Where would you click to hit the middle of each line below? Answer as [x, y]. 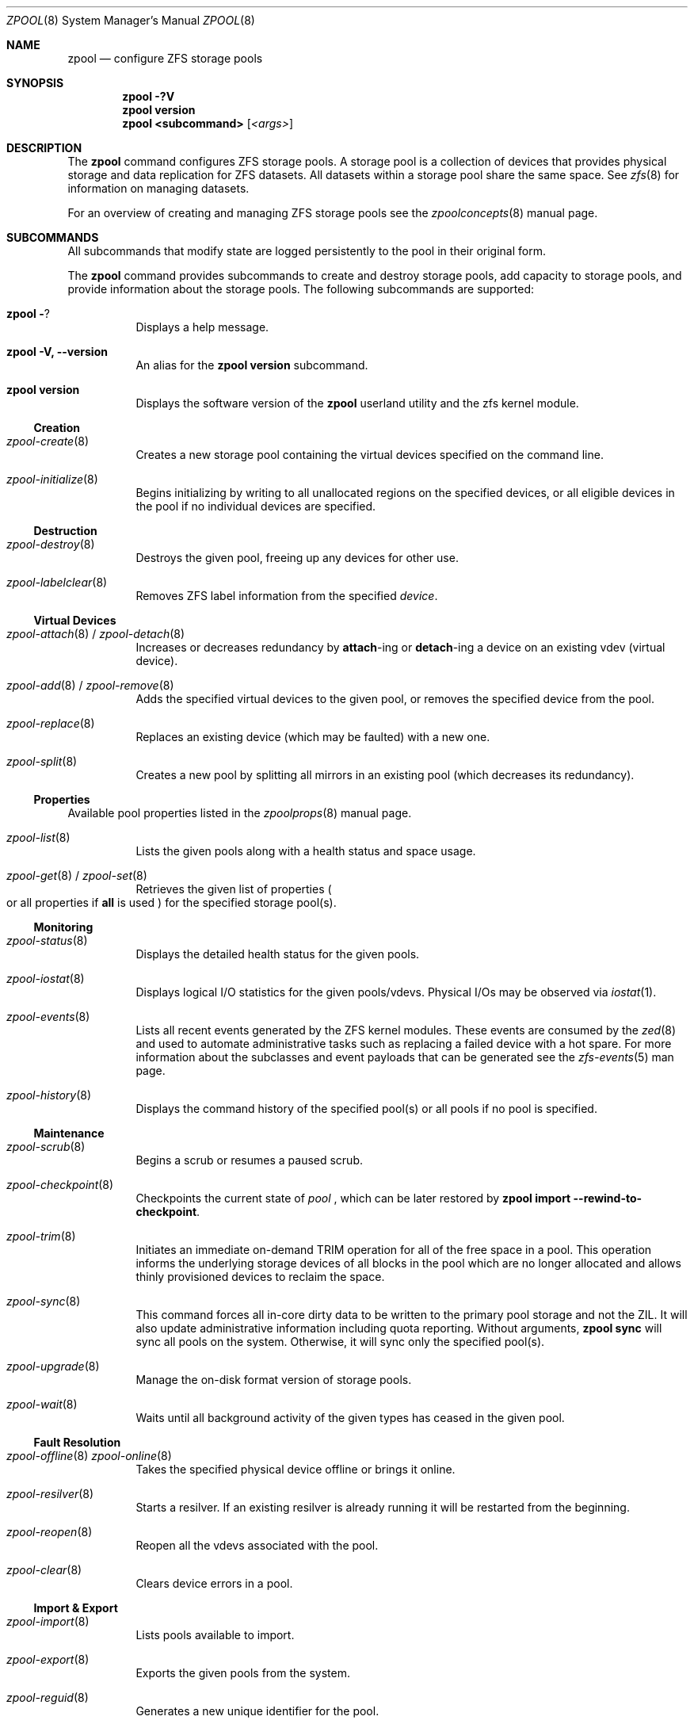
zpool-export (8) [48, 1659]
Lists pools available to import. [215, 1635]
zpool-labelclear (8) [57, 582]
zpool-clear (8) [44, 1570]
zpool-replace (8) [51, 723]
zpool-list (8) [38, 837]
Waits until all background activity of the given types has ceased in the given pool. [350, 1418]
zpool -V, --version [57, 352]
